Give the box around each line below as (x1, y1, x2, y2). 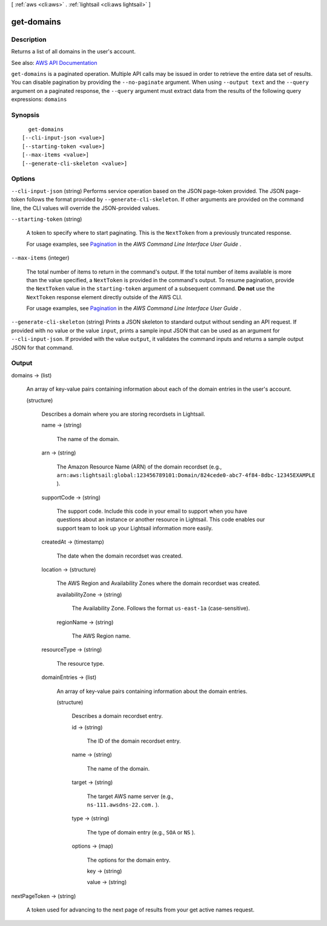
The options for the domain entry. (87, 856, 171, 863)
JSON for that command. (11, 343, 74, 351)
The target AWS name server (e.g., (87, 793, 174, 800)
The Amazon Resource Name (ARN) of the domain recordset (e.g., (56, 463, 222, 470)
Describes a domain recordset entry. (71, 712, 163, 720)
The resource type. (56, 660, 105, 667)
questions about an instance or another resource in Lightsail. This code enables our (56, 516, 265, 523)
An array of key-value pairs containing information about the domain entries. (56, 688, 248, 695)
